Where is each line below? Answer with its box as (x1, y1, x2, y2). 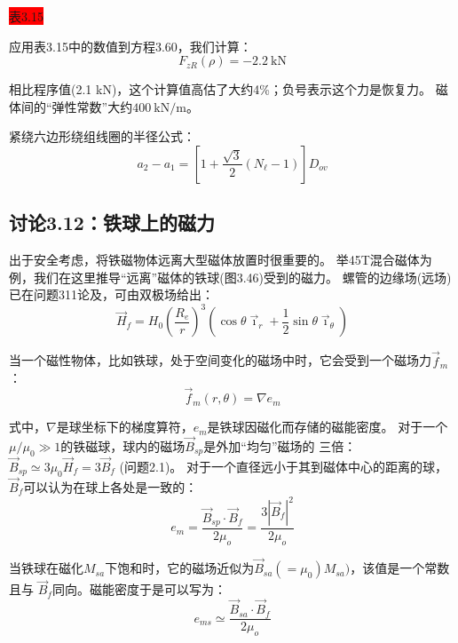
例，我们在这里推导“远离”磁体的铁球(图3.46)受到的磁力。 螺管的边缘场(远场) (9, 267, 452, 286)
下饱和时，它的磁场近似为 (105, 559, 255, 577)
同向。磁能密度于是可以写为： (51, 580, 226, 599)
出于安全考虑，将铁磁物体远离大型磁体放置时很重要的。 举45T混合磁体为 (9, 250, 432, 269)
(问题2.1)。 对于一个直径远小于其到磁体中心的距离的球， (119, 456, 447, 475)
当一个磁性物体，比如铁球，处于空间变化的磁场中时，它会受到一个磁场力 (9, 351, 431, 369)
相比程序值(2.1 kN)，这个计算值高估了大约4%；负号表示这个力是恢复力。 (9, 80, 431, 99)
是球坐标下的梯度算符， (56, 417, 193, 436)
